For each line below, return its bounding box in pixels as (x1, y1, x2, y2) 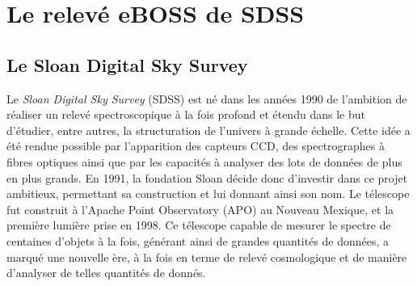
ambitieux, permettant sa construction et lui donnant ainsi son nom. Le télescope (6, 185, 410, 202)
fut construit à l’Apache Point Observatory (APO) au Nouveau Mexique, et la (6, 200, 394, 217)
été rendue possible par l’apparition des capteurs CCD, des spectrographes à (6, 137, 385, 154)
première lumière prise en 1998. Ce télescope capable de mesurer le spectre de (6, 217, 391, 233)
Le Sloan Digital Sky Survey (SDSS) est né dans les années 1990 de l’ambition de (6, 90, 407, 107)
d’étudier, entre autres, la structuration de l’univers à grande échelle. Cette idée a (6, 121, 411, 138)
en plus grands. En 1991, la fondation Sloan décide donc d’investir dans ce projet (6, 169, 408, 186)
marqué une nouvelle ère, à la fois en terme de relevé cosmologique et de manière (6, 248, 407, 265)
